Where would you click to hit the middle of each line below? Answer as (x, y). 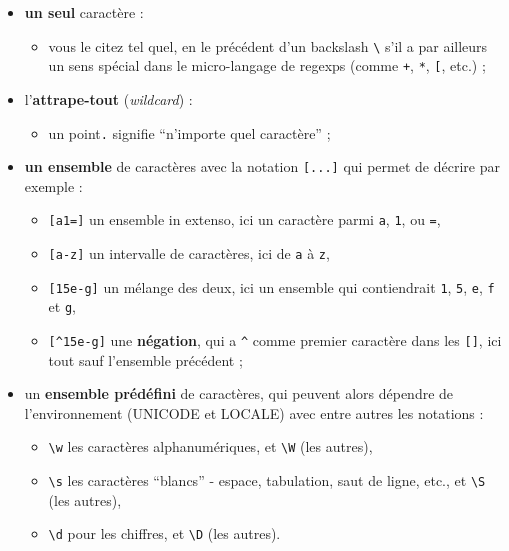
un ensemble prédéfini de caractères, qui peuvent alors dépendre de (239, 393)
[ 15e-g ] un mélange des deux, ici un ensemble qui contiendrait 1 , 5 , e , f (271, 286)
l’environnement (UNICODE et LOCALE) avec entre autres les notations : (254, 412)
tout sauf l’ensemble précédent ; (145, 359)
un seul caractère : (84, 12)
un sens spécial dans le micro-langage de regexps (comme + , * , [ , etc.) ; (267, 65)
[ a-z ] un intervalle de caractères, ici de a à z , (189, 253)
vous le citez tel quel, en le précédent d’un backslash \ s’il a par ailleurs (268, 45)
